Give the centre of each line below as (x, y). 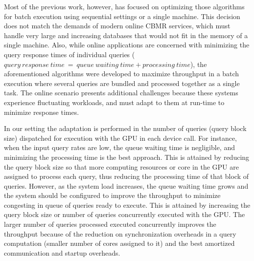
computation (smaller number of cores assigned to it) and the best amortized (119, 243)
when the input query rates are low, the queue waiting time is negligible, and (119, 147)
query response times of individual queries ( (69, 54)
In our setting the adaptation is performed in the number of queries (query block (125, 128)
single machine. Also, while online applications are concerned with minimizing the (127, 45)
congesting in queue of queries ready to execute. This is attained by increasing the (127, 205)
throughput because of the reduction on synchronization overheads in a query (120, 233)
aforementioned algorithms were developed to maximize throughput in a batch (122, 74)
